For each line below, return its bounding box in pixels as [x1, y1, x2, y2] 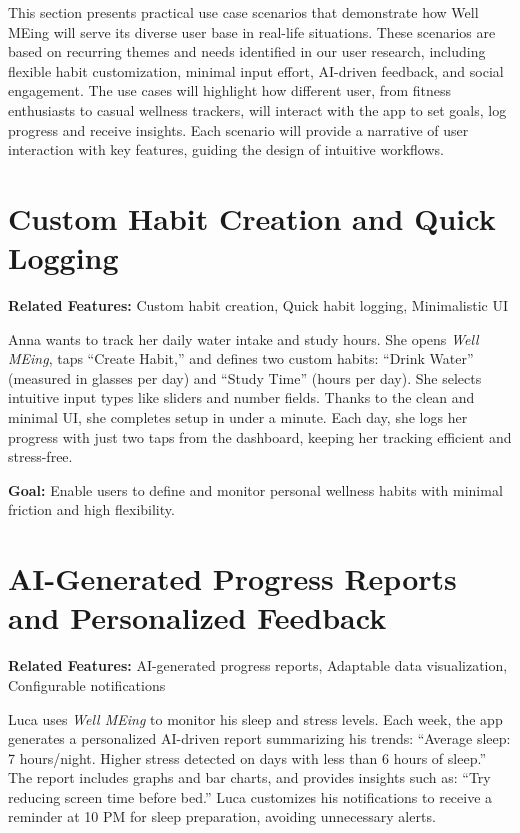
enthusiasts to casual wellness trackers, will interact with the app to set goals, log [8, 99, 507, 120]
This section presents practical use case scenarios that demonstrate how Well [8, 2, 479, 22]
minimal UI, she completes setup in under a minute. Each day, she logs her [8, 407, 468, 428]
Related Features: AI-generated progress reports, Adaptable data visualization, [8, 655, 508, 676]
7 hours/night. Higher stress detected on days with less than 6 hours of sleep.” [8, 747, 486, 768]
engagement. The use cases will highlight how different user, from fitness [8, 80, 452, 101]
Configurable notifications [8, 674, 166, 695]
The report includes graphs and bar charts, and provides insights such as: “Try [8, 767, 491, 788]
